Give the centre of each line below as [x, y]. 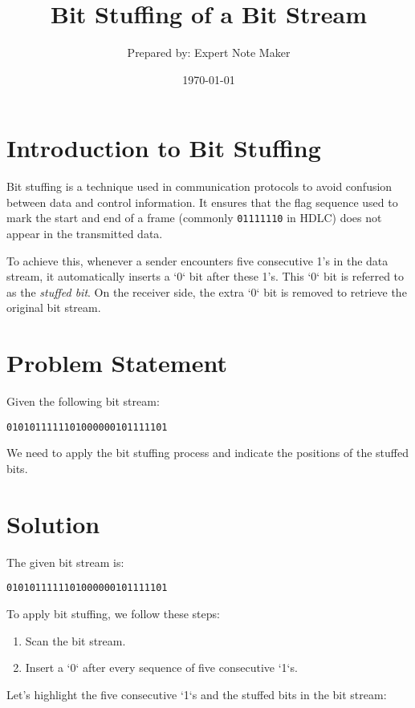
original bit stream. [54, 307]
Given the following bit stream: [83, 401]
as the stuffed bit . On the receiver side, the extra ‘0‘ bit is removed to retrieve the [207, 291]
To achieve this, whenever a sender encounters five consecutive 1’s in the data [197, 260]
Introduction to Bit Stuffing [164, 148]
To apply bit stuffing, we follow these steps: [113, 613]
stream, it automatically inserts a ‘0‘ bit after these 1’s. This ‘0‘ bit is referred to [205, 276]
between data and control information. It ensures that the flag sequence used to [202, 202]
